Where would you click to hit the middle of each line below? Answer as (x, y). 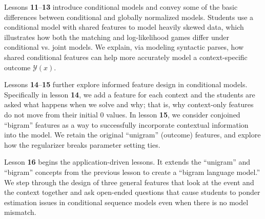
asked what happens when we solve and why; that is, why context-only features (129, 104)
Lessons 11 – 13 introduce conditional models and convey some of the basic (121, 7)
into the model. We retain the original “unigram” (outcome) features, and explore (132, 135)
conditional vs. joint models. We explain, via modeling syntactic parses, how (124, 47)
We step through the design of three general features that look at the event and (129, 182)
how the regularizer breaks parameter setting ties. (82, 144)
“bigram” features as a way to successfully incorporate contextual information (126, 124)
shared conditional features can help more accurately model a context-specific (126, 57)
